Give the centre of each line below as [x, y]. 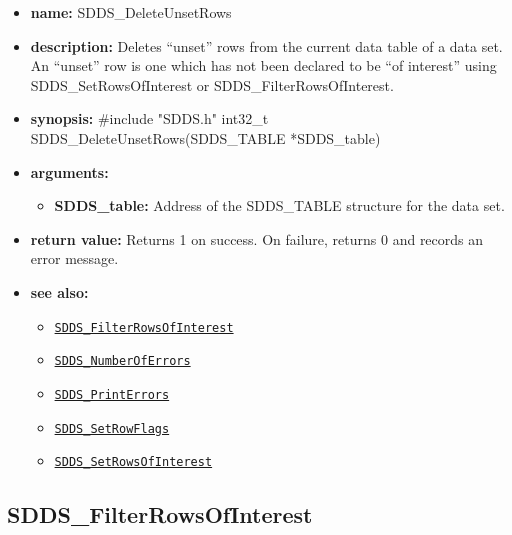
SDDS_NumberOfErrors [122, 361]
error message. [74, 258]
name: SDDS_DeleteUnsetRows [131, 12]
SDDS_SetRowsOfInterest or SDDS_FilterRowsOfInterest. [212, 84]
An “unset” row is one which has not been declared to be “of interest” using [263, 65]
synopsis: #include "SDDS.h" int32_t [149, 118]
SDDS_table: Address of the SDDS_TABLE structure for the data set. [279, 205]
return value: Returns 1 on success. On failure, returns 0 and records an [257, 238]
